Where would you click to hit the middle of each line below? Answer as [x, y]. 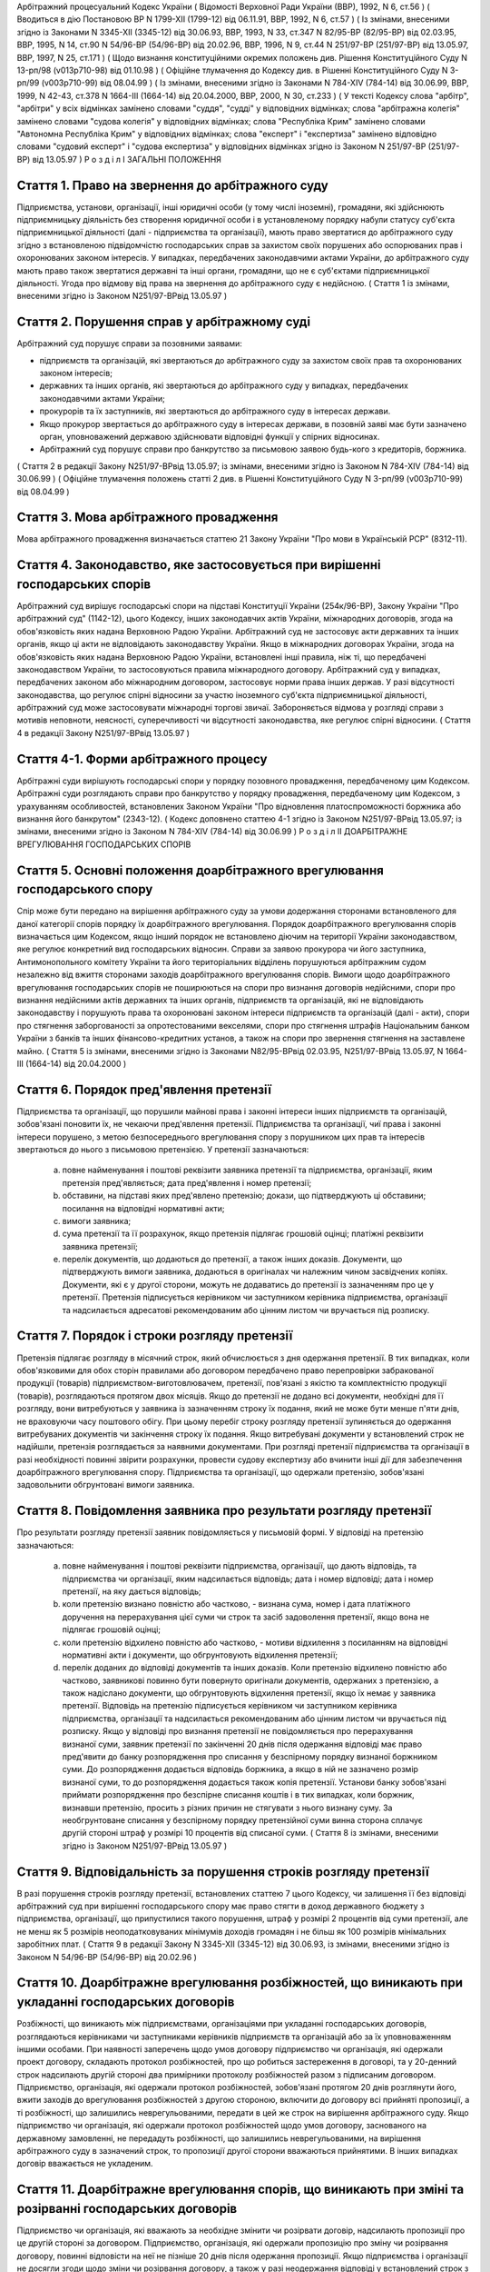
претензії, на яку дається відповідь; [132, 1591]
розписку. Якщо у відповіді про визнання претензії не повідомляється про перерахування [238, 1731]
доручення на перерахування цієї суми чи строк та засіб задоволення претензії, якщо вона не [246, 1617]
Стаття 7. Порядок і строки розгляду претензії [155, 1336]
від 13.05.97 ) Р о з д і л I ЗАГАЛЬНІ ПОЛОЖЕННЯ [127, 159]
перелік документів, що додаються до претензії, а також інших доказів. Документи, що [232, 1260]
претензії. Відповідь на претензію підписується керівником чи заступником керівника [230, 1706]
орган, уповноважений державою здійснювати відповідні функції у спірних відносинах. [210, 436]
